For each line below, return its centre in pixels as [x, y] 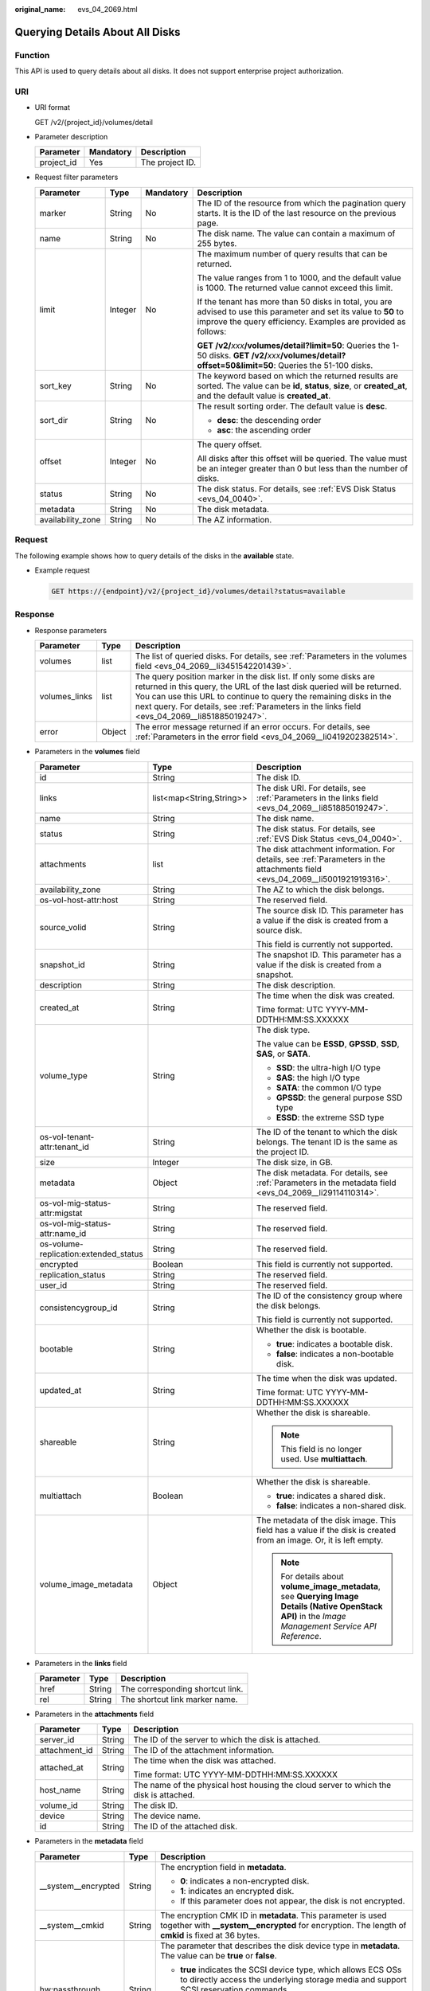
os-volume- [61, 1244]
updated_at [61, 1390]
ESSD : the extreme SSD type [330, 1117]
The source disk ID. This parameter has [330, 910]
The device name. [167, 1816]
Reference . [301, 1636]
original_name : [40, 9]
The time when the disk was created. [325, 995]
